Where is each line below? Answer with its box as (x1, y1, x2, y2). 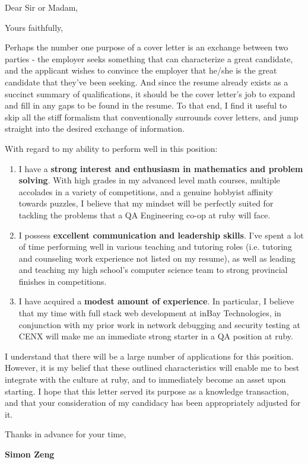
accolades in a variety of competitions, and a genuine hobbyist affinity (18, 185, 273, 198)
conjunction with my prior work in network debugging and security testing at (18, 318, 300, 330)
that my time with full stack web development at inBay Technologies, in (18, 307, 281, 319)
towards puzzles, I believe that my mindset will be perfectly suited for (18, 197, 274, 209)
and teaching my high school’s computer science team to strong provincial (18, 263, 288, 276)
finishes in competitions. (18, 275, 107, 287)
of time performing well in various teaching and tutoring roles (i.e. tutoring (18, 240, 292, 253)
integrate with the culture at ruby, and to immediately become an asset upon (5, 373, 286, 386)
